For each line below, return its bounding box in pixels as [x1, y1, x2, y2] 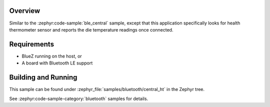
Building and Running [9, 73, 77, 82]
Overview [9, 6, 40, 15]
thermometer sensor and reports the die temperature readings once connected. [9, 26, 173, 32]
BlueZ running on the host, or [21, 53, 82, 59]
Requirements [9, 40, 54, 48]
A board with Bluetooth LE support [21, 60, 93, 66]
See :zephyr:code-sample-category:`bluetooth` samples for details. [9, 95, 148, 101]
